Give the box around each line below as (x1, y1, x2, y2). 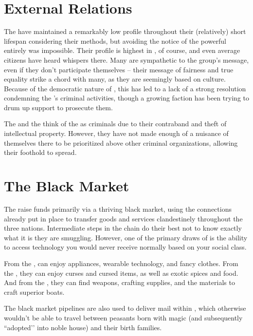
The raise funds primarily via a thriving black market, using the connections (4, 203, 232, 214)
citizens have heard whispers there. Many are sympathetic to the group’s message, (4, 54, 249, 65)
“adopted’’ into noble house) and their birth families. (4, 322, 162, 332)
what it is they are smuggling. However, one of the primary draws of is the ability (4, 232, 248, 242)
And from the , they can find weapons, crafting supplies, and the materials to (4, 277, 235, 287)
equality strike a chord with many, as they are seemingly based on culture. (4, 74, 226, 84)
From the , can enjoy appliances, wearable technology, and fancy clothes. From (4, 258, 238, 268)
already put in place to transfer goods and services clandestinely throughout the (4, 213, 243, 223)
